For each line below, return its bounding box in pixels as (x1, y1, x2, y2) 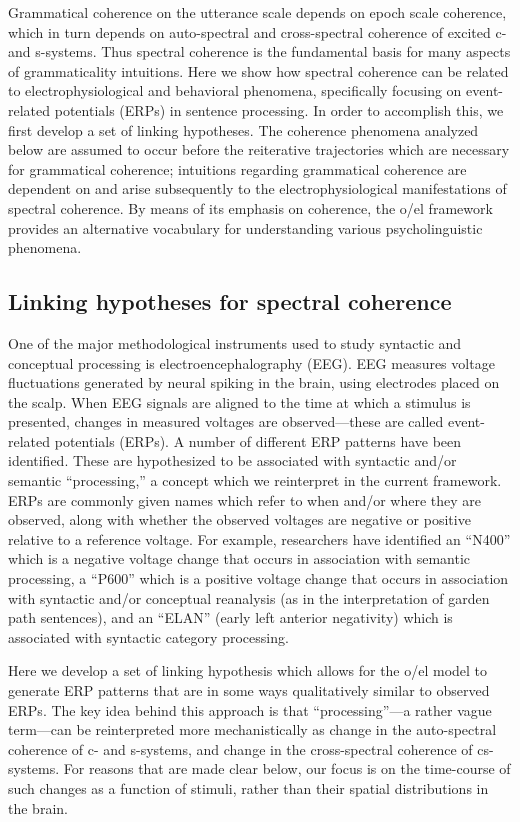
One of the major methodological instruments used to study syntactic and (8, 332, 462, 353)
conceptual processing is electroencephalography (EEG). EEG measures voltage (8, 352, 495, 373)
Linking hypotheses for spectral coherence (8, 286, 452, 317)
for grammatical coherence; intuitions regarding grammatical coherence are (8, 158, 467, 179)
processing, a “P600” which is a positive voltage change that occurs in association (8, 568, 509, 589)
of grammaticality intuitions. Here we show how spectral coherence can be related (8, 60, 509, 81)
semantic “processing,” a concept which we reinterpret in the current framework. (8, 470, 502, 491)
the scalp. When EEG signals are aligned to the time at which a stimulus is (8, 391, 471, 412)
